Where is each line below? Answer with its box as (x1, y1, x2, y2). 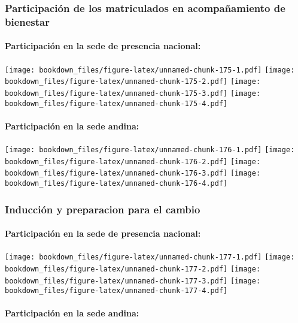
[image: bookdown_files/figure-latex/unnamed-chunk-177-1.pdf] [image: (5, 253, 295, 262)
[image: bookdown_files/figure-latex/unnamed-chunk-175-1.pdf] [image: (5, 65, 295, 74)
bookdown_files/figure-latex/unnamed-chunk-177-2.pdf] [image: (5, 264, 261, 273)
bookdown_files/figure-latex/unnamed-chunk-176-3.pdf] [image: (5, 169, 261, 178)
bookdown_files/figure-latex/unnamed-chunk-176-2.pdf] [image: (5, 157, 261, 166)
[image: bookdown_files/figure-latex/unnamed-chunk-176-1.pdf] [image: (5, 145, 295, 154)
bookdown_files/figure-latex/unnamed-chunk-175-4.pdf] (5, 99, 228, 108)
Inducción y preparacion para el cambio (5, 201, 200, 216)
